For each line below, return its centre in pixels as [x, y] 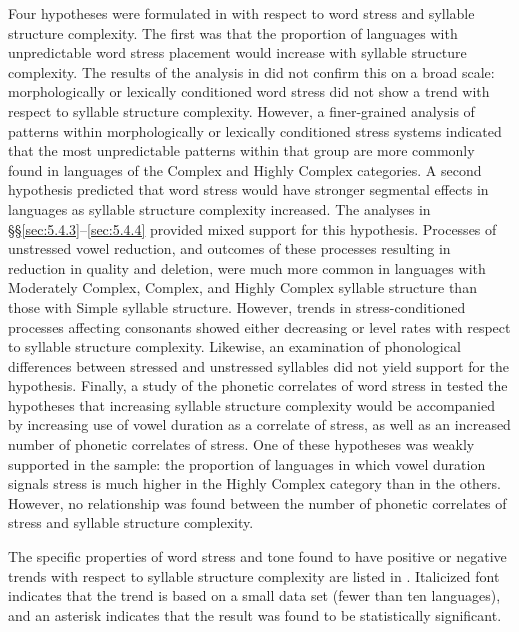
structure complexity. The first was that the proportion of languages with [233, 32]
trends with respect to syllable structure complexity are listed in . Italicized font [254, 575]
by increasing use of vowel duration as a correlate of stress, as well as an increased [259, 424]
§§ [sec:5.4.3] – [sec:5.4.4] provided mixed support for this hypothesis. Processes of [252, 228]
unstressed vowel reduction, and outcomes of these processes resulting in [229, 248]
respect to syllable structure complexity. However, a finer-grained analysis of [241, 110]
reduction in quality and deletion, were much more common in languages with [247, 267]
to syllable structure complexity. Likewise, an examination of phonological [234, 346]
